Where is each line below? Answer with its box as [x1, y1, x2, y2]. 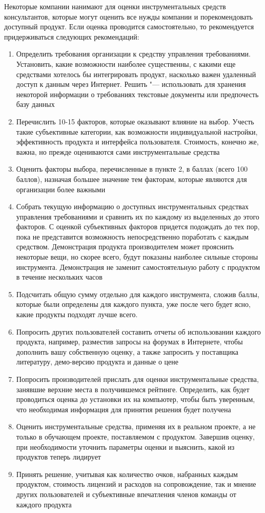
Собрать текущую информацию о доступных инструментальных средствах [16, 201, 249, 212]
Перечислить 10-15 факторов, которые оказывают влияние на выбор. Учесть [16, 116, 254, 126]
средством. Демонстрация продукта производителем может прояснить [16, 241, 234, 252]
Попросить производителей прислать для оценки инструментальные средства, [16, 374, 259, 384]
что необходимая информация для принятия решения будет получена [16, 404, 231, 414]
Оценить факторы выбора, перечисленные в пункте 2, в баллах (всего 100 [16, 163, 248, 174]
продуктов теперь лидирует [16, 451, 101, 462]
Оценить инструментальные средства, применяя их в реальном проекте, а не [16, 421, 256, 432]
